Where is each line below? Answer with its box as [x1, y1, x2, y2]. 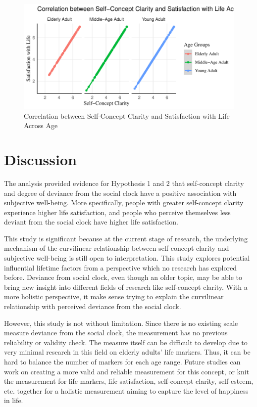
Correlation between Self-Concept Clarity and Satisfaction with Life [24, 110, 230, 121]
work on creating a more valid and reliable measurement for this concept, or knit [4, 366, 250, 376]
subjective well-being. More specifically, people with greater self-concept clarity [4, 197, 244, 208]
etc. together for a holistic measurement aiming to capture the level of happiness [4, 385, 249, 396]
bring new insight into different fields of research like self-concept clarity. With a [4, 281, 248, 292]
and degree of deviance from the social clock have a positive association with [4, 187, 237, 198]
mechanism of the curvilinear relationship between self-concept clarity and [4, 243, 229, 253]
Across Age [24, 120, 58, 131]
